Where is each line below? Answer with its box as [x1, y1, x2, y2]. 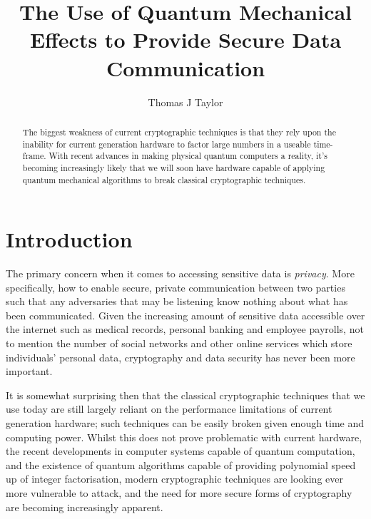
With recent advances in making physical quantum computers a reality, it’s [49, 150, 327, 162]
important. [6, 364, 53, 379]
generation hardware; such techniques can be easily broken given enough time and [6, 416, 365, 431]
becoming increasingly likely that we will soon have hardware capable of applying [22, 161, 325, 173]
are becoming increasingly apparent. [6, 499, 163, 514]
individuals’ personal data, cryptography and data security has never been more [6, 349, 355, 364]
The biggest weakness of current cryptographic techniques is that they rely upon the [22, 125, 336, 138]
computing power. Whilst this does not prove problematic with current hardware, [6, 429, 362, 444]
